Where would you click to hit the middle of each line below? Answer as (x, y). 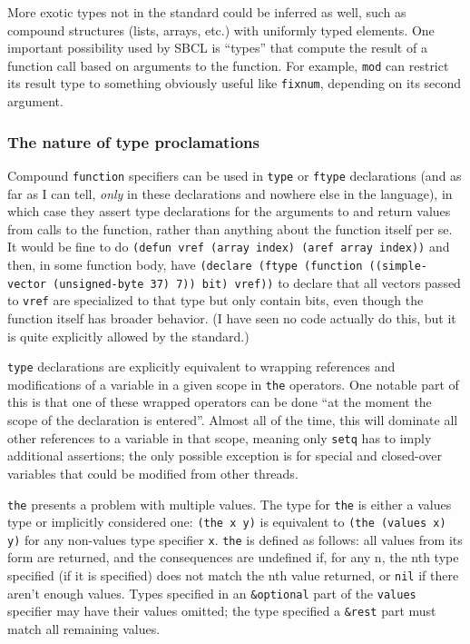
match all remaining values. (84, 629)
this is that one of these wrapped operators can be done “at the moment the (220, 402)
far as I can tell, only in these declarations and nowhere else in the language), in (230, 193)
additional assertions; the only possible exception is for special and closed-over (225, 456)
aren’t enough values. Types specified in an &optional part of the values (212, 593)
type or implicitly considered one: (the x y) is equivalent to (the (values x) (227, 522)
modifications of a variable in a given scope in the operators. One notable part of (233, 384)
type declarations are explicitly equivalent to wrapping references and (201, 367)
